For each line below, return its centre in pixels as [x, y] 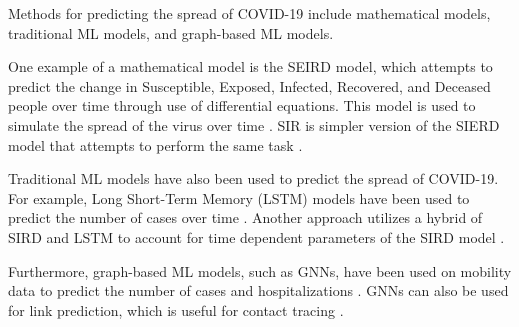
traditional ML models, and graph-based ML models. [171, 32]
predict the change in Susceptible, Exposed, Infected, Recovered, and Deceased [249, 85]
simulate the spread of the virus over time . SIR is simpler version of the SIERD [254, 124]
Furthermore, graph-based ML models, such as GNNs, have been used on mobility [260, 270]
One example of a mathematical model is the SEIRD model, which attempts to [250, 66]
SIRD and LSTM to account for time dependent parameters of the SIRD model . [256, 236]
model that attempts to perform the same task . [155, 144]
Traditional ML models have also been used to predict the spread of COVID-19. [253, 178]
